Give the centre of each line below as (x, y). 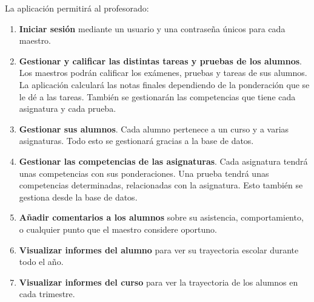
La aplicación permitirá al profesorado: (77, 8)
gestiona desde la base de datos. (78, 197)
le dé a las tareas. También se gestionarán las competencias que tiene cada (157, 96)
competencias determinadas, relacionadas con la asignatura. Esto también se (161, 185)
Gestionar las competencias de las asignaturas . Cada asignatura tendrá (163, 161)
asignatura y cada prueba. (68, 108)
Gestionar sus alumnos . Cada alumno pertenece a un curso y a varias (154, 129)
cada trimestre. (47, 294)
